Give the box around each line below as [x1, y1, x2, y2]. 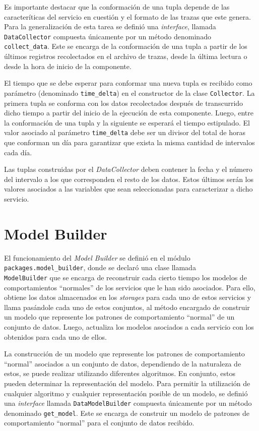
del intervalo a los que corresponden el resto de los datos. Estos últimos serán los [4, 173, 253, 184]
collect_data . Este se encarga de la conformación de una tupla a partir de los [4, 41, 247, 51]
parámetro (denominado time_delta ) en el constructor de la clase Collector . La [4, 87, 255, 98]
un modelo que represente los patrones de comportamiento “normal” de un [4, 312, 235, 322]
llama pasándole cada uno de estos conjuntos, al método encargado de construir [4, 301, 250, 312]
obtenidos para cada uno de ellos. [4, 331, 107, 342]
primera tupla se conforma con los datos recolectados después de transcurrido [4, 97, 243, 108]
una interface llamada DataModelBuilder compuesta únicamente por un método [4, 398, 252, 408]
